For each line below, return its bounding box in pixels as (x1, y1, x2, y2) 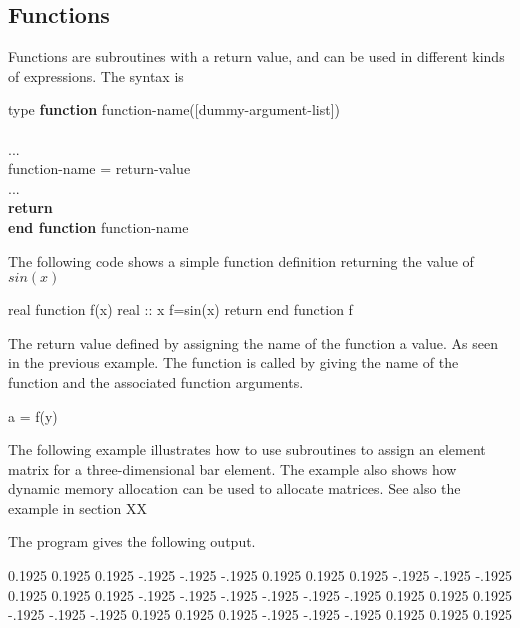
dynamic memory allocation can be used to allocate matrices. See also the (8, 478, 461, 499)
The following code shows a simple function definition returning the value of (8, 250, 474, 271)
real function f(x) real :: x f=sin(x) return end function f (8, 299, 353, 320)
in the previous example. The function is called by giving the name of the (8, 352, 459, 373)
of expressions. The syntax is (8, 65, 184, 86)
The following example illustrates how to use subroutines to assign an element (8, 439, 486, 460)
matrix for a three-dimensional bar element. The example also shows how (8, 458, 457, 479)
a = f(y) (8, 405, 58, 426)
